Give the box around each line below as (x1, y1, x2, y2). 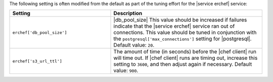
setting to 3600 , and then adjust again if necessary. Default (113, 61, 252, 68)
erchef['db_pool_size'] (12, 30, 67, 35)
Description (113, 10, 143, 17)
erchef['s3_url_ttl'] (12, 58, 63, 64)
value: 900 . (113, 67, 139, 74)
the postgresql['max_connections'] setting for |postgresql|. (113, 35, 252, 42)
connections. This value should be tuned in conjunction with (113, 29, 257, 36)
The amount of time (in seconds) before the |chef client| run (113, 48, 256, 55)
